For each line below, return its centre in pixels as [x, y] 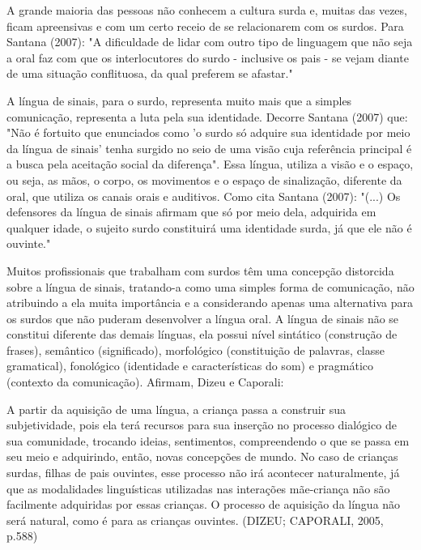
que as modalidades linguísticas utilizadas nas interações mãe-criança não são [198, 488]
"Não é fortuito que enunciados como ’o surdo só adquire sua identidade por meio [208, 132]
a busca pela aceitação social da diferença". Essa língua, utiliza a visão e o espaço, [210, 164]
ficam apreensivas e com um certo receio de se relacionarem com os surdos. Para [205, 26]
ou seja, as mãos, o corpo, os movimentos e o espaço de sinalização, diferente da [204, 179]
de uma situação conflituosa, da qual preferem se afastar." [150, 73]
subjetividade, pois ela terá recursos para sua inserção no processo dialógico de [202, 425]
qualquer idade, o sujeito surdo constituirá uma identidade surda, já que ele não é [209, 227]
